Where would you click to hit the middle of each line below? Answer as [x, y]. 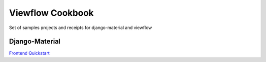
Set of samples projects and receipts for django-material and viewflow [81, 28]
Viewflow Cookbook [51, 13]
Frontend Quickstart [29, 53]
